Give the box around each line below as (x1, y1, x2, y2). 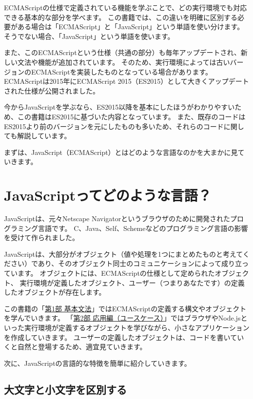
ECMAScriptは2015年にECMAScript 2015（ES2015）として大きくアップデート (4, 76, 249, 86)
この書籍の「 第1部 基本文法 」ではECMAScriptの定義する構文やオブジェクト (4, 303, 247, 313)
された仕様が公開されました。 (4, 85, 99, 95)
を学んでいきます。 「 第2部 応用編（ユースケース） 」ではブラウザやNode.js (4, 313, 241, 323)
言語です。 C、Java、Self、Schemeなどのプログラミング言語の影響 (38, 223, 248, 233)
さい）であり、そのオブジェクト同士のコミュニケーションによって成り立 (10, 258, 242, 268)
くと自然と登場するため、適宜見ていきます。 (4, 342, 147, 352)
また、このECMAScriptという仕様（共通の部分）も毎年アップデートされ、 (4, 47, 241, 57)
